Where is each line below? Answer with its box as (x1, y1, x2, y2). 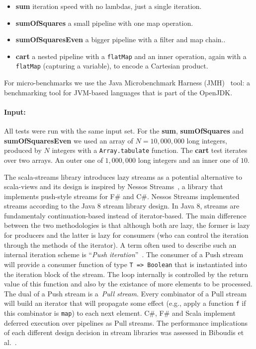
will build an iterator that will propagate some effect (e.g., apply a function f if (4, 298, 246, 308)
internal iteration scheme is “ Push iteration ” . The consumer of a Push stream (4, 249, 244, 260)
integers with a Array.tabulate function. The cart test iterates (52, 145, 248, 155)
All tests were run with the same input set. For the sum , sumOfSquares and (4, 126, 244, 136)
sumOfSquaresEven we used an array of (4, 135, 133, 145)
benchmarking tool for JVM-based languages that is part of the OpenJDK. (4, 87, 233, 97)
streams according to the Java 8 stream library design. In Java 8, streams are (4, 201, 240, 211)
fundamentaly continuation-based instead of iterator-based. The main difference (4, 210, 247, 220)
